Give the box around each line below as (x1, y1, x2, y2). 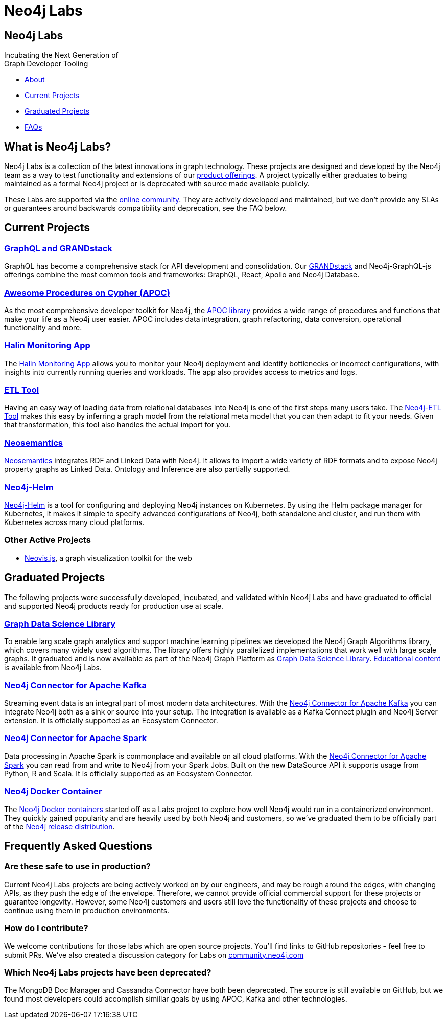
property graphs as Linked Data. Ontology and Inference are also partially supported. (4, 465, 290, 474)
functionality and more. (4, 323, 82, 332)
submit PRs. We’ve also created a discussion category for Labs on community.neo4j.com (4, 950, 304, 959)
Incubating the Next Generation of (4, 51, 119, 60)
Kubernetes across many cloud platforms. (4, 517, 145, 527)
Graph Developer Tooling (4, 59, 88, 68)
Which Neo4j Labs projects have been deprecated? (4, 967, 211, 978)
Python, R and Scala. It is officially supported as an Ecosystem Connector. (4, 769, 253, 778)
